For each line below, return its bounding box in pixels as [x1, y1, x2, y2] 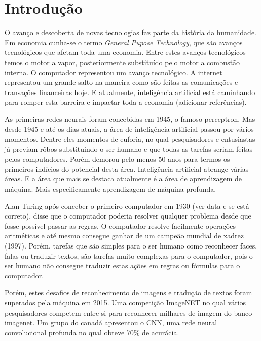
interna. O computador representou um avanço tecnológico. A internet [5, 67, 222, 77]
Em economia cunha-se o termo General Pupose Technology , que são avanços [5, 37, 243, 47]
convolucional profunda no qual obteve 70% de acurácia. [5, 327, 179, 337]
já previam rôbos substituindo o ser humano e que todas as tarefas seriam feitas [5, 143, 253, 154]
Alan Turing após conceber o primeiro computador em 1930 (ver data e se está [5, 200, 249, 211]
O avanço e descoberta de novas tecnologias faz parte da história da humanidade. [5, 27, 257, 38]
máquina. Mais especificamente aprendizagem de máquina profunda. [5, 183, 216, 194]
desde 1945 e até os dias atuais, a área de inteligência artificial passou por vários [5, 123, 254, 134]
